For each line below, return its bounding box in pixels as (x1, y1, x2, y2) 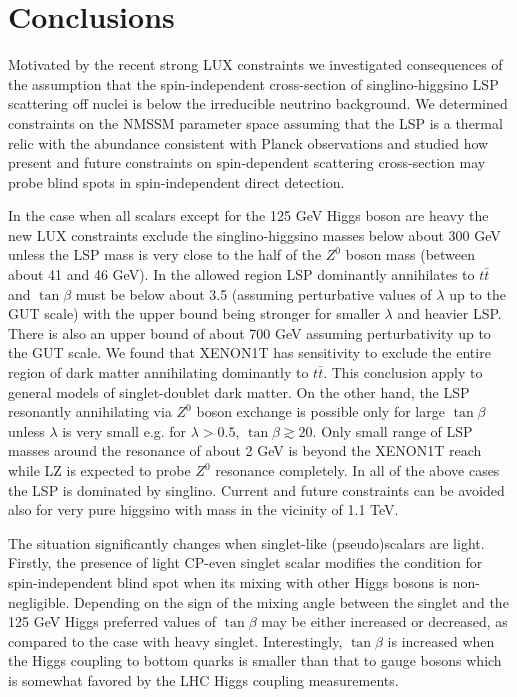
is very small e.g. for (62, 420, 187, 441)
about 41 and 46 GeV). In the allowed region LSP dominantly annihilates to (8, 264, 475, 285)
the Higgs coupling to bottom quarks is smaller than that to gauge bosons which (8, 650, 502, 671)
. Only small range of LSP (312, 420, 473, 441)
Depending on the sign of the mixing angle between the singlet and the (74, 591, 509, 612)
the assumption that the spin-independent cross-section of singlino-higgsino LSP (8, 73, 499, 94)
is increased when (387, 630, 495, 651)
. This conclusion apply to (323, 362, 483, 383)
